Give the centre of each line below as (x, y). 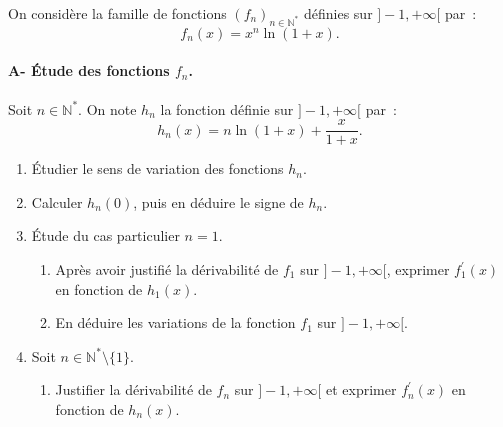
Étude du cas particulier (105, 235)
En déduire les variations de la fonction (175, 322)
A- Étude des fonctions (89, 70)
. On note (107, 108)
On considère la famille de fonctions (117, 13)
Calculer (57, 201)
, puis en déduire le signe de (218, 201)
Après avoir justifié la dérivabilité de (167, 269)
